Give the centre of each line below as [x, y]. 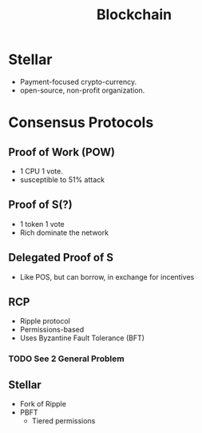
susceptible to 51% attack [62, 179]
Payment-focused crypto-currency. [78, 81]
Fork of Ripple [43, 404]
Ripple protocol [45, 321]
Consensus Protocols [81, 123]
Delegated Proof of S [61, 258]
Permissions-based [52, 330]
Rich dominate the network [64, 232]
